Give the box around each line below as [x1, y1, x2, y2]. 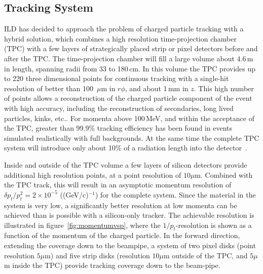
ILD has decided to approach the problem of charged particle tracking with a [4, 23, 244, 34]
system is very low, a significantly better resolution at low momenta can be [4, 200, 237, 210]
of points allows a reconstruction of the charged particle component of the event [4, 93, 252, 103]
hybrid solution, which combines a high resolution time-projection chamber [4, 33, 237, 44]
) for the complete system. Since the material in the [95, 189, 256, 200]
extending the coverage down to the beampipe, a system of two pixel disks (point [4, 240, 256, 251]
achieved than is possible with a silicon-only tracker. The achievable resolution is [4, 210, 254, 220]
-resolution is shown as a [175, 219, 252, 230]
